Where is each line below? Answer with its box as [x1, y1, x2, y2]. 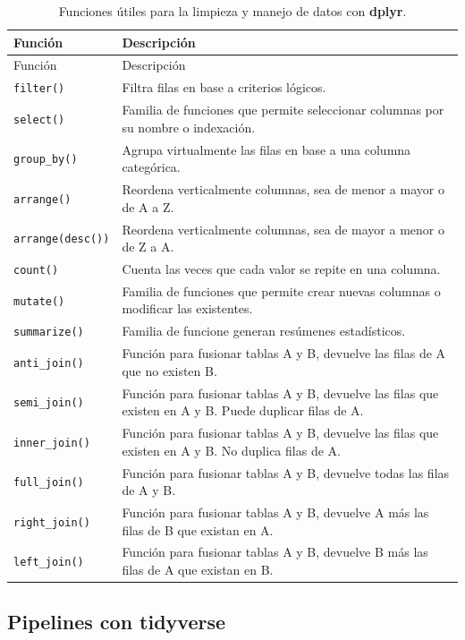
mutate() [13, 294, 65, 308]
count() [13, 263, 59, 277]
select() [13, 113, 65, 126]
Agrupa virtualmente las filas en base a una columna [122, 140, 411, 158]
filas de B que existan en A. [122, 520, 274, 539]
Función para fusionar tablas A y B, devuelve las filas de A [122, 344, 446, 363]
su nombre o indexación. [122, 117, 256, 136]
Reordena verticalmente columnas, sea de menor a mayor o [122, 180, 444, 199]
